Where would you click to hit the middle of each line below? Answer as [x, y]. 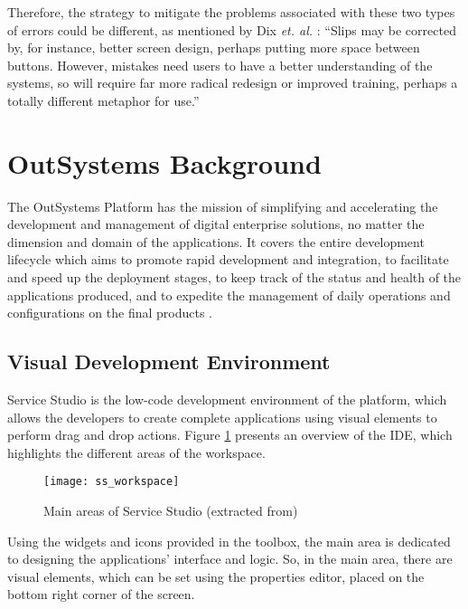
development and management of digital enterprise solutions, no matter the [216, 224]
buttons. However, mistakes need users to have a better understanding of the [220, 65]
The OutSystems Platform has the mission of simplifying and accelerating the [223, 206]
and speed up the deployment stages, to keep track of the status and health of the [234, 277]
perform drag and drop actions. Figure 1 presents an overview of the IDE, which [230, 435]
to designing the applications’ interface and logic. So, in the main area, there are [230, 559]
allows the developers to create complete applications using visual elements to [222, 417]
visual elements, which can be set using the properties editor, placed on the [216, 576]
